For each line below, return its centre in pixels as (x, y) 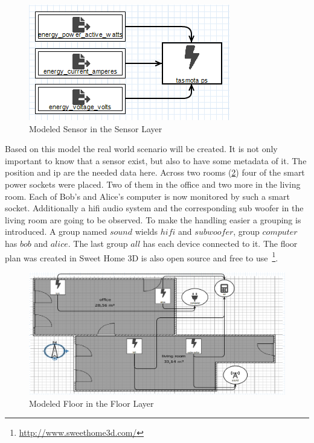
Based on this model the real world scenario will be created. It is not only (141, 149)
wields (146, 231)
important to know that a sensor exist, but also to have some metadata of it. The (156, 160)
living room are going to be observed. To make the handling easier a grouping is (153, 219)
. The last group (98, 243)
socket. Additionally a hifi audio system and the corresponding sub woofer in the (154, 208)
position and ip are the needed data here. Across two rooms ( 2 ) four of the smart (155, 172)
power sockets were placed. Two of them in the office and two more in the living (153, 184)
